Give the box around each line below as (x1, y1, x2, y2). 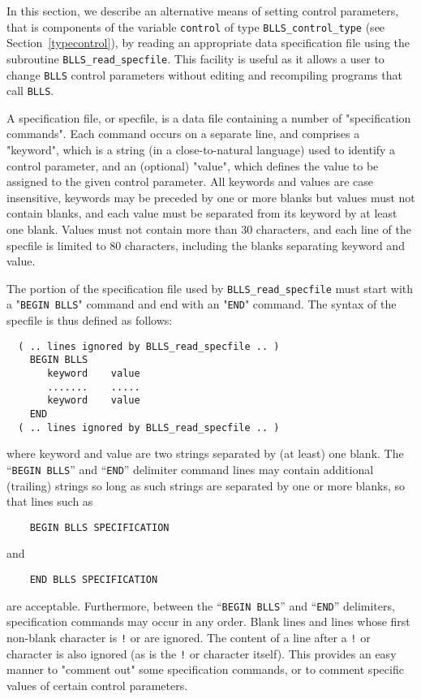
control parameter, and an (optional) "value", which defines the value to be (6, 157, 379, 174)
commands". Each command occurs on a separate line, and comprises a (6, 125, 360, 142)
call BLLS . (6, 82, 54, 99)
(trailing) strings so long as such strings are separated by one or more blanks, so (6, 477, 406, 494)
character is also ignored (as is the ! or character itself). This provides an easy (6, 645, 397, 662)
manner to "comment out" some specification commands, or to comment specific (6, 661, 404, 678)
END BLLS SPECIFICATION (29, 573, 158, 585)
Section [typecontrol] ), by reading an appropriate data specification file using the (6, 34, 410, 51)
